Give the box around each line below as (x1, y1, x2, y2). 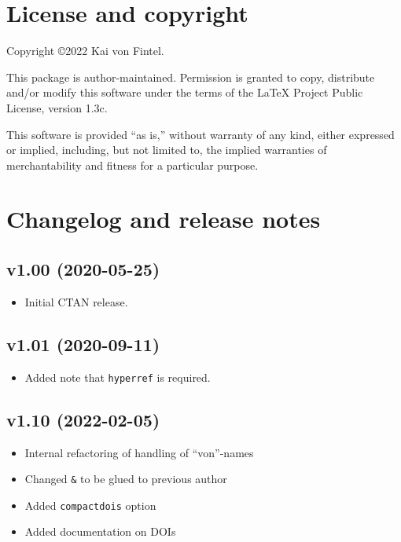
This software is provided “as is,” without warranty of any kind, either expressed (6, 126, 395, 142)
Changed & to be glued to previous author (24, 471, 227, 487)
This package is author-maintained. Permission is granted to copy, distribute (6, 68, 375, 85)
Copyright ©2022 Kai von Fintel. (6, 42, 164, 59)
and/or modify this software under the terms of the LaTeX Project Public (6, 84, 363, 101)
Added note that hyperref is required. (24, 368, 211, 385)
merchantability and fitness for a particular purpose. (6, 156, 259, 173)
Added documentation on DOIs (24, 523, 176, 540)
